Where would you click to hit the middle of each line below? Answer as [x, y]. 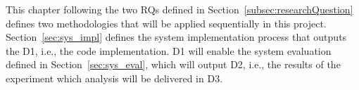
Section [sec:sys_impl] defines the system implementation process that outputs [176, 37]
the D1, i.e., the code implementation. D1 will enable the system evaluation [169, 50]
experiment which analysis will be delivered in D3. [114, 78]
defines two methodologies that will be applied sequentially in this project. [166, 23]
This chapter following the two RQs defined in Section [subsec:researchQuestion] [179, 9]
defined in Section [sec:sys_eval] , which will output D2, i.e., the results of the [173, 64]
